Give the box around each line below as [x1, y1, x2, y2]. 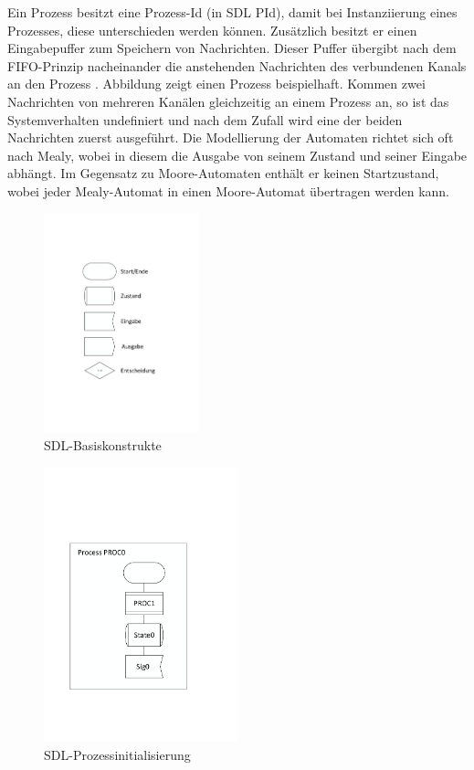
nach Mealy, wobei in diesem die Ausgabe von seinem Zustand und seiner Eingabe [7, 145, 468, 164]
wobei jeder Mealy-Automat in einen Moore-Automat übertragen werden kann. [7, 181, 449, 200]
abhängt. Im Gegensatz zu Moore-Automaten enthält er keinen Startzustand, [7, 163, 439, 183]
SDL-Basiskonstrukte [44, 436, 162, 455]
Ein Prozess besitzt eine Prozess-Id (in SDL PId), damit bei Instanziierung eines [7, 3, 458, 21]
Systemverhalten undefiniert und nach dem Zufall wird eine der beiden [7, 110, 403, 129]
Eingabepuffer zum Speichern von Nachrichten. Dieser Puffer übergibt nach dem [7, 38, 457, 58]
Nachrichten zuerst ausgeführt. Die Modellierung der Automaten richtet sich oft [7, 128, 454, 147]
